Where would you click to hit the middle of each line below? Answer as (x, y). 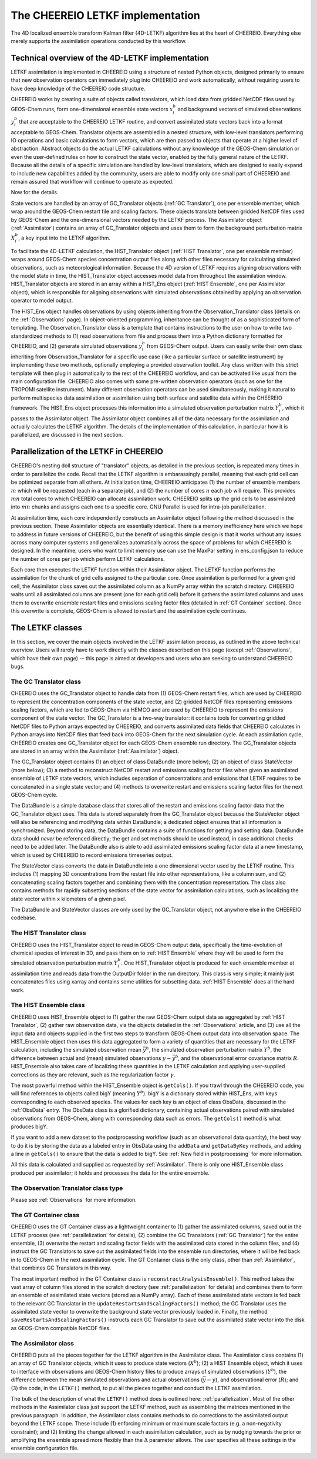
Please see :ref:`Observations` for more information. (74, 1200)
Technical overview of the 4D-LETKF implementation (110, 58)
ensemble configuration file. (45, 1448)
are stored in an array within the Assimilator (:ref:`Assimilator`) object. (95, 751)
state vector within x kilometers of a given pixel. (68, 899)
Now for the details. (35, 192)
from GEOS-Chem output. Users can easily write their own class (225, 346)
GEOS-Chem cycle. (34, 795)
